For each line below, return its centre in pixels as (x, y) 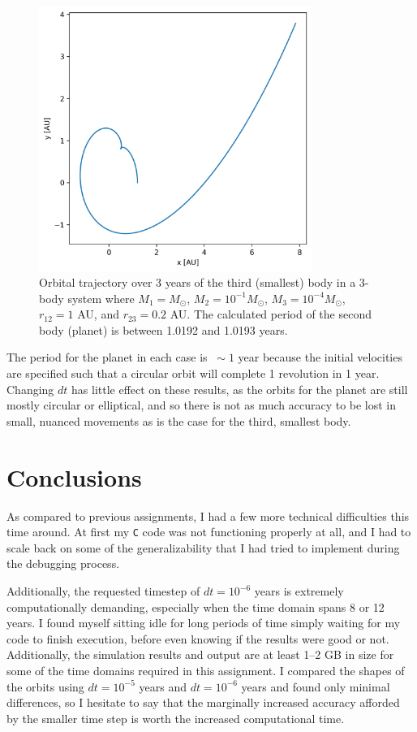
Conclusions (74, 476)
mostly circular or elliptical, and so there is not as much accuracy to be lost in (202, 405)
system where (101, 298)
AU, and (98, 314)
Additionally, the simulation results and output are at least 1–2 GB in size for (200, 654)
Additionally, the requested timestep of (103, 591)
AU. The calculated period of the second (271, 314)
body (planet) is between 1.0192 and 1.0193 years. (163, 329)
